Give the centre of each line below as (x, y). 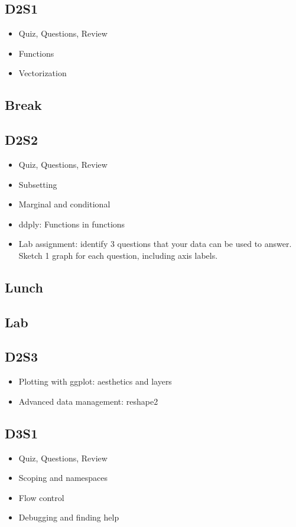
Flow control (41, 497)
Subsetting (38, 184)
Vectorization (43, 73)
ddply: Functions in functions (72, 224)
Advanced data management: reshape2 (88, 401)
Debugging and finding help (69, 517)
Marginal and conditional (64, 204)
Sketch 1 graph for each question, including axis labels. (118, 255)
